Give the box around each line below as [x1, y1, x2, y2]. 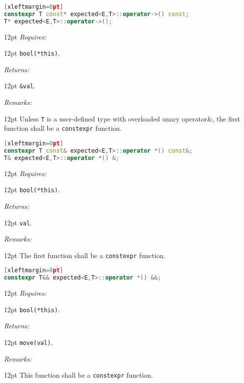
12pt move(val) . [4, 337, 53, 347]
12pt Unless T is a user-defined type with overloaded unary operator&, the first [4, 113, 241, 123]
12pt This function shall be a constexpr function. [4, 370, 153, 380]
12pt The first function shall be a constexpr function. [4, 250, 166, 260]
